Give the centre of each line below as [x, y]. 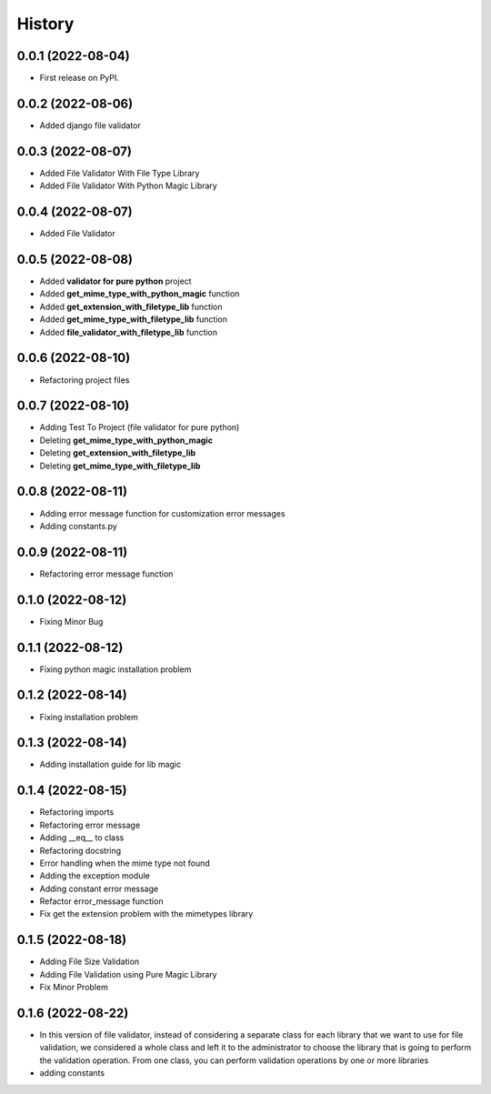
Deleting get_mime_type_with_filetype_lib [120, 466]
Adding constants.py [78, 526]
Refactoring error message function [106, 574]
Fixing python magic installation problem [115, 669]
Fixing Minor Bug [71, 621]
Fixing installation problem [89, 717]
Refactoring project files [85, 380]
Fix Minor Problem [74, 988]
